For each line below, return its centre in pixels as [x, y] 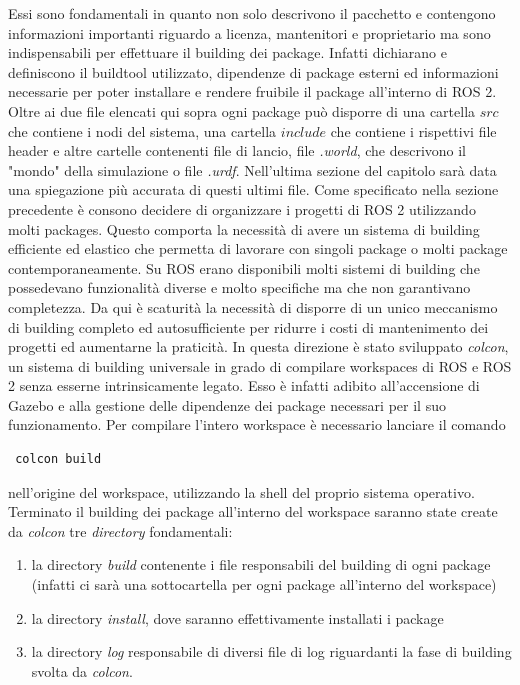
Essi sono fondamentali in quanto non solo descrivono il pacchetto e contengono [252, 13]
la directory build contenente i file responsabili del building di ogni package [261, 564]
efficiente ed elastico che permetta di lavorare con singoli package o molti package [258, 248]
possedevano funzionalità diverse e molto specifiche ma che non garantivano [239, 287]
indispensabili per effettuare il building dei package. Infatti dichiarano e [227, 52]
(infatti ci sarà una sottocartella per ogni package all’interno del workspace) [264, 584]
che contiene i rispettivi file [413, 130]
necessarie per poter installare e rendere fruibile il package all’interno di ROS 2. [252, 91]
